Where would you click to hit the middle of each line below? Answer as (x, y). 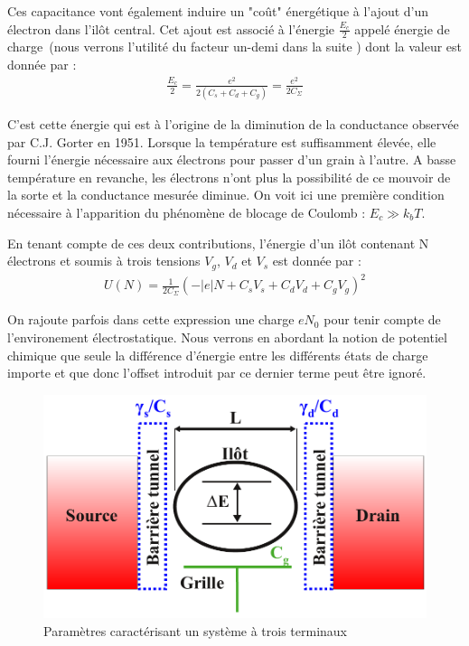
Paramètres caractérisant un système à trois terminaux (195, 630)
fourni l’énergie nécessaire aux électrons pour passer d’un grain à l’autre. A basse (232, 159)
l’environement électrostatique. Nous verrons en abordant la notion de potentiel (227, 337)
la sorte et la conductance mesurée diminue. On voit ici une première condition (226, 195)
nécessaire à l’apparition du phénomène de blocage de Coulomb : (187, 212)
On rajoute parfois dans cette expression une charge (151, 319)
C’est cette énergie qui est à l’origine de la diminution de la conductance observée (233, 124)
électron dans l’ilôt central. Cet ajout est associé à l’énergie (171, 28)
